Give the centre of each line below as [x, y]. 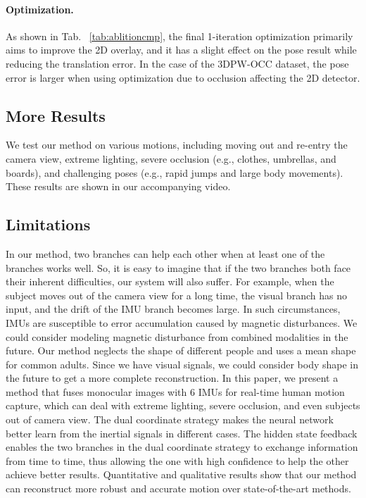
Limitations [48, 224]
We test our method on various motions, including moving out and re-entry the [177, 145]
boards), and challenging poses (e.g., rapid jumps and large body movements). [175, 172]
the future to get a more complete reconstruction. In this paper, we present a [172, 378]
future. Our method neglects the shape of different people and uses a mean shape [181, 350]
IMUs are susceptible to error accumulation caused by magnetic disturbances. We [182, 322]
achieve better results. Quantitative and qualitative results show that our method [181, 474]
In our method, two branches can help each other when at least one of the [165, 253]
